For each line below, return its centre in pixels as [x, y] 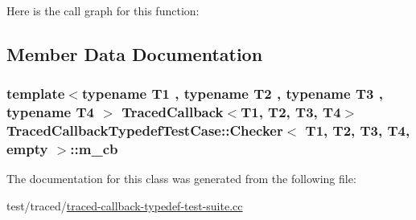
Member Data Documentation [135, 53]
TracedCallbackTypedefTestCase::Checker [145, 130]
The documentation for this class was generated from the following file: [181, 179]
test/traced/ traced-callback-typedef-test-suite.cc [125, 205]
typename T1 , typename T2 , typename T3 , [232, 94]
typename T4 [50, 112]
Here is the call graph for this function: [103, 10]
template [36, 94]
